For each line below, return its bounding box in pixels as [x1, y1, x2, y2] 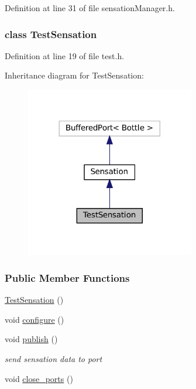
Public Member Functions [5, 271, 130, 285]
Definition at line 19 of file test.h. [5, 49, 125, 62]
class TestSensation [5, 26, 97, 41]
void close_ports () [5, 372, 73, 384]
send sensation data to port [5, 353, 102, 365]
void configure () [5, 313, 64, 325]
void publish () [5, 333, 58, 345]
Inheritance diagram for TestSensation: [5, 69, 144, 81]
